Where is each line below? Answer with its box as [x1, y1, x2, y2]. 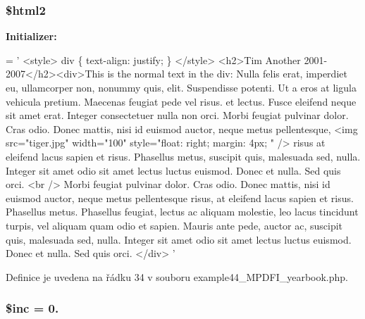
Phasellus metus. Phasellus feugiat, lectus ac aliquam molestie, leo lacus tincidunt [6, 204, 359, 219]
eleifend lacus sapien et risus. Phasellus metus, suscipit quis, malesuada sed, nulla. [6, 149, 361, 163]
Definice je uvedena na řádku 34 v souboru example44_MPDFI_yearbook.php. [6, 269, 348, 284]
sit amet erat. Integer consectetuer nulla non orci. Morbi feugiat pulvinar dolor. [6, 108, 349, 123]
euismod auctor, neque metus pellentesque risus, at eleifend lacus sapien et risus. [6, 190, 354, 205]
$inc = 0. [6, 299, 59, 317]
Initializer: [6, 29, 57, 44]
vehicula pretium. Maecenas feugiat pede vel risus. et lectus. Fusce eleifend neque [6, 94, 357, 108]
